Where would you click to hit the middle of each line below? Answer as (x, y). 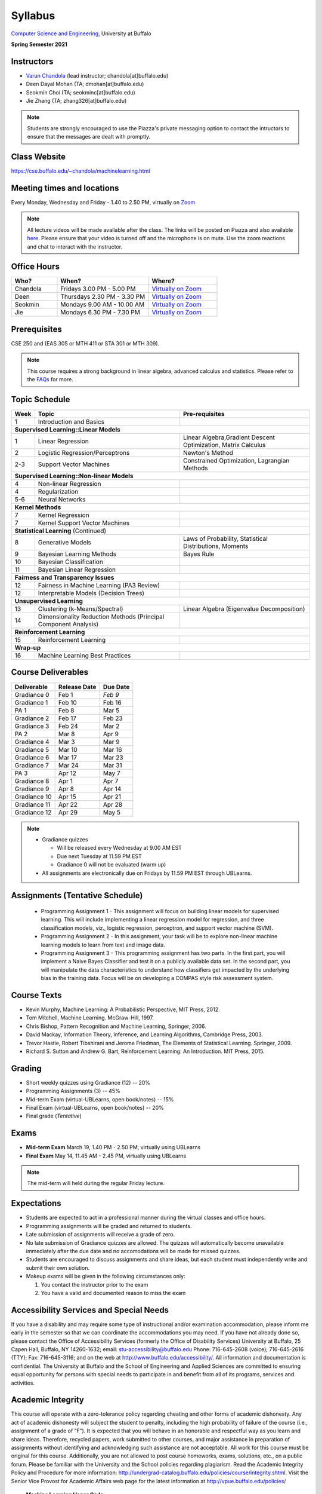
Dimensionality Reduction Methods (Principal (101, 617)
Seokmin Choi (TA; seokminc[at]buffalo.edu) (80, 92)
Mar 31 (112, 765)
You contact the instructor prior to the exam (95, 1284)
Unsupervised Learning (49, 601)
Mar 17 (68, 757)
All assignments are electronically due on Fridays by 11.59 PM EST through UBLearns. (147, 873)
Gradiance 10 (33, 797)
